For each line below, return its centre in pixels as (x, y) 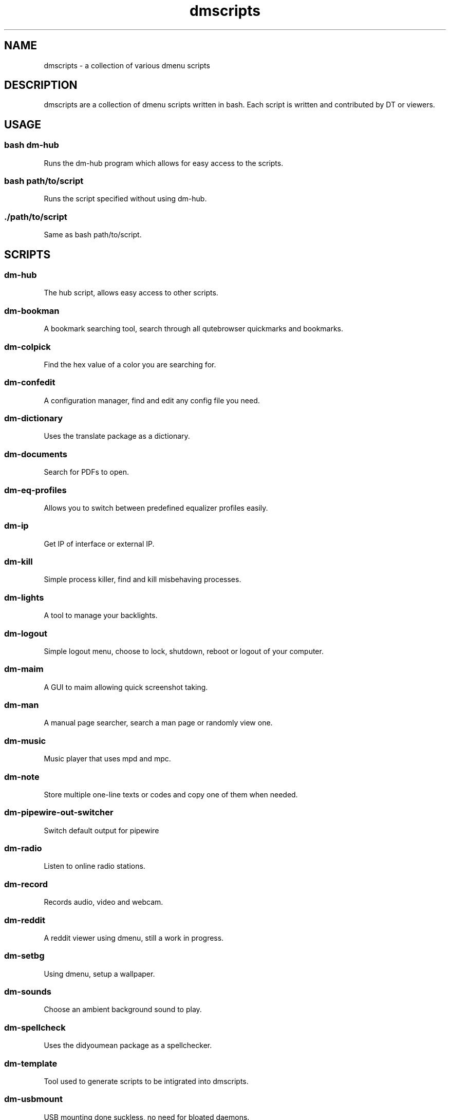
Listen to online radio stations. (95, 866)
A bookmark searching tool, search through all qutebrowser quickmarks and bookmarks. (194, 329)
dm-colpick (27, 347)
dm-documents (36, 454)
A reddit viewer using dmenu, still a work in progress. (134, 938)
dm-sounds (28, 992)
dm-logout (26, 633)
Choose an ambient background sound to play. (123, 1010)
